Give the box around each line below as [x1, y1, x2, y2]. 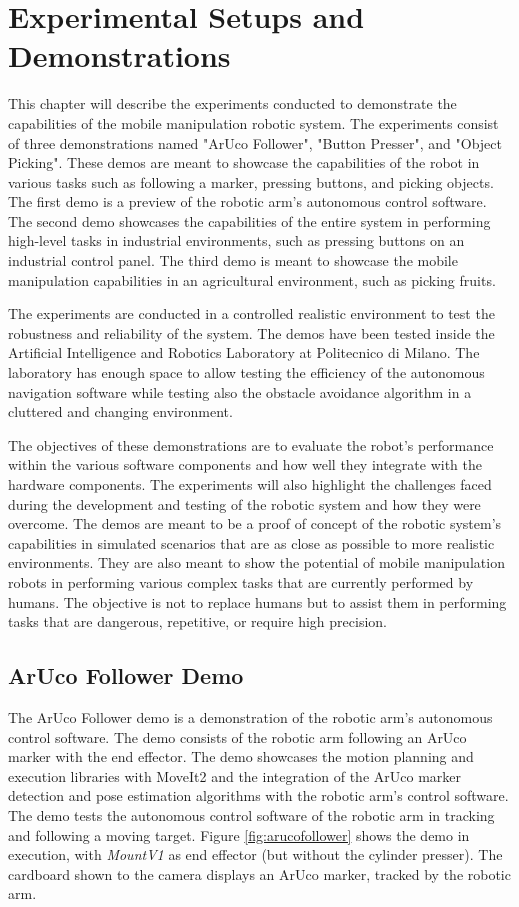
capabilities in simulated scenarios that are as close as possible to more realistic [8, 532, 495, 553]
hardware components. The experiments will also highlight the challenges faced [8, 474, 492, 494]
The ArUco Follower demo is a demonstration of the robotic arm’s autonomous [8, 706, 493, 727]
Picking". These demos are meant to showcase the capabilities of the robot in [8, 152, 480, 173]
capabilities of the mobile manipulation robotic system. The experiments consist [8, 112, 499, 133]
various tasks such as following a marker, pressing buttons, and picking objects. [8, 171, 494, 192]
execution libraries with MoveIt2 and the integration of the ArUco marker [8, 765, 461, 786]
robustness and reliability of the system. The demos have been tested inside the [8, 322, 495, 343]
